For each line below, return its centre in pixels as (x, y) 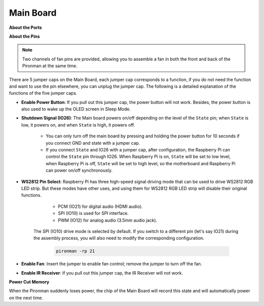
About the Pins (24, 36)
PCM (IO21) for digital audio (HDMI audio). (100, 206)
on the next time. (26, 298)
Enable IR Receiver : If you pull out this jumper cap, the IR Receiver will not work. (102, 273)
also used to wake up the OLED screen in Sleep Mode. (76, 109)
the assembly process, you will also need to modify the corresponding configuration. (119, 238)
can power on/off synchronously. (79, 170)
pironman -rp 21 (76, 251)
